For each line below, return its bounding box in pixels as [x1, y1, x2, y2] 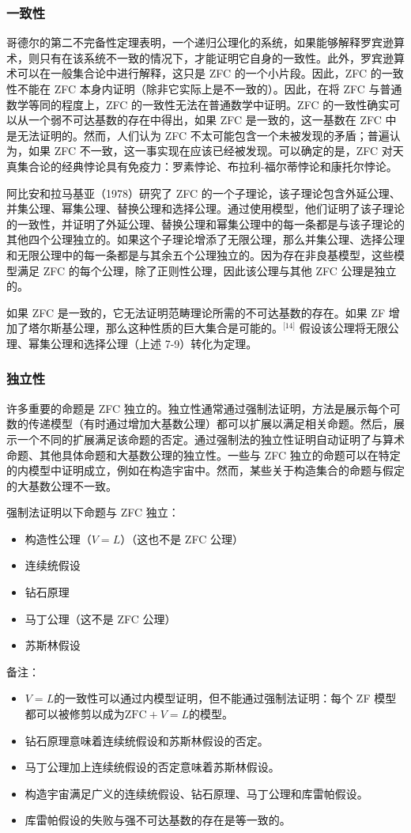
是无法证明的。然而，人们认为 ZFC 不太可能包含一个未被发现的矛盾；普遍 [6, 127, 390, 143]
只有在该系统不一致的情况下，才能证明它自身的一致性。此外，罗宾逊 [39, 49, 394, 66]
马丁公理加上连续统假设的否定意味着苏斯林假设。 [25, 759, 280, 775]
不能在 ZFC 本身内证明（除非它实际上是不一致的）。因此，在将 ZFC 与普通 [17, 81, 402, 97]
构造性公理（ [25, 530, 92, 547]
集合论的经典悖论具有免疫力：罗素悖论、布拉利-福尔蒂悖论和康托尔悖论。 [17, 157, 398, 174]
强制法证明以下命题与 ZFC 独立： [6, 504, 179, 521]
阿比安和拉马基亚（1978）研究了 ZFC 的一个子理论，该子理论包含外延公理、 [6, 184, 401, 201]
